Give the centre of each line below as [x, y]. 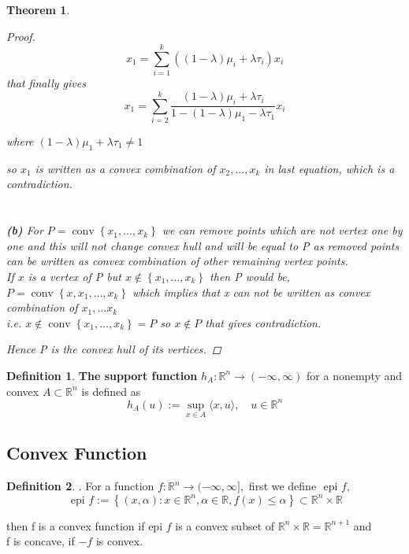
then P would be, [250, 276]
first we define [283, 486]
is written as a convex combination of [125, 168]
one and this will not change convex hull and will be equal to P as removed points [203, 245]
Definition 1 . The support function [102, 375]
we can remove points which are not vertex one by [282, 230]
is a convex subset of [225, 525]
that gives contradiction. [263, 322]
